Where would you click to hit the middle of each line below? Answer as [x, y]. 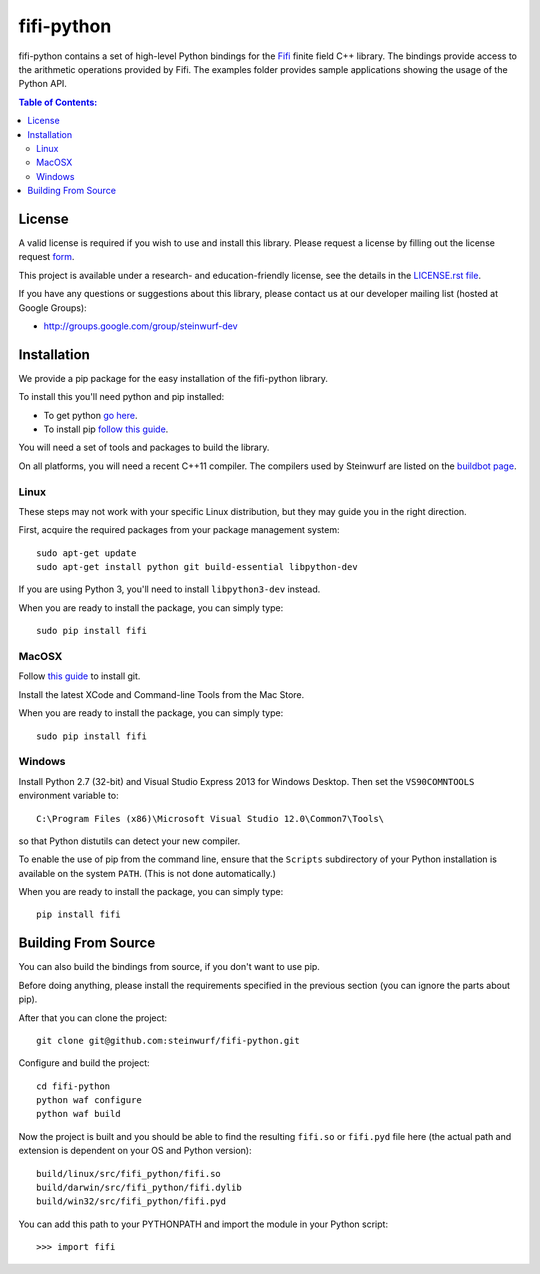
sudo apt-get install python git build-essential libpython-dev [197, 567]
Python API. [42, 84]
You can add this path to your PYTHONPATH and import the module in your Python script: [203, 1224]
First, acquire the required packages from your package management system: [179, 530]
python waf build [78, 1114]
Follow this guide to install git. [79, 676]
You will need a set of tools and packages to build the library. [144, 447]
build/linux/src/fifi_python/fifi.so [129, 1173]
